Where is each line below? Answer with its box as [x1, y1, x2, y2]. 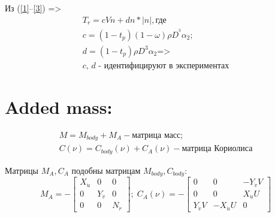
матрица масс [132, 131, 181, 140]
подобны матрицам [71, 164, 141, 176]
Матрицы [5, 164, 38, 176]
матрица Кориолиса [182, 144, 253, 153]
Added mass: [5, 94, 113, 119]
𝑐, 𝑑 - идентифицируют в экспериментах [82, 61, 229, 70]
